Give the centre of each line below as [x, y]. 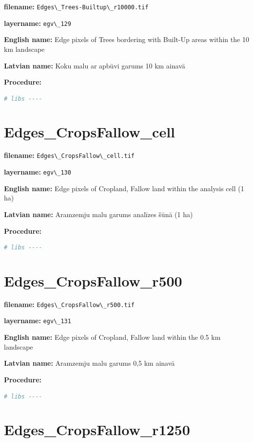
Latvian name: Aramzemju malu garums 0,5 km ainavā [89, 363]
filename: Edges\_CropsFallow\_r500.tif [69, 304]
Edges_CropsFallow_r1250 [97, 430]
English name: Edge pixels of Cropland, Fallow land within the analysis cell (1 [124, 188]
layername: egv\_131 [38, 320]
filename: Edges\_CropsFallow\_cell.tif [69, 155]
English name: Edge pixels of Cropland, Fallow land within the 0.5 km [112, 337]
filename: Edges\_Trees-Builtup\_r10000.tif [76, 6]
